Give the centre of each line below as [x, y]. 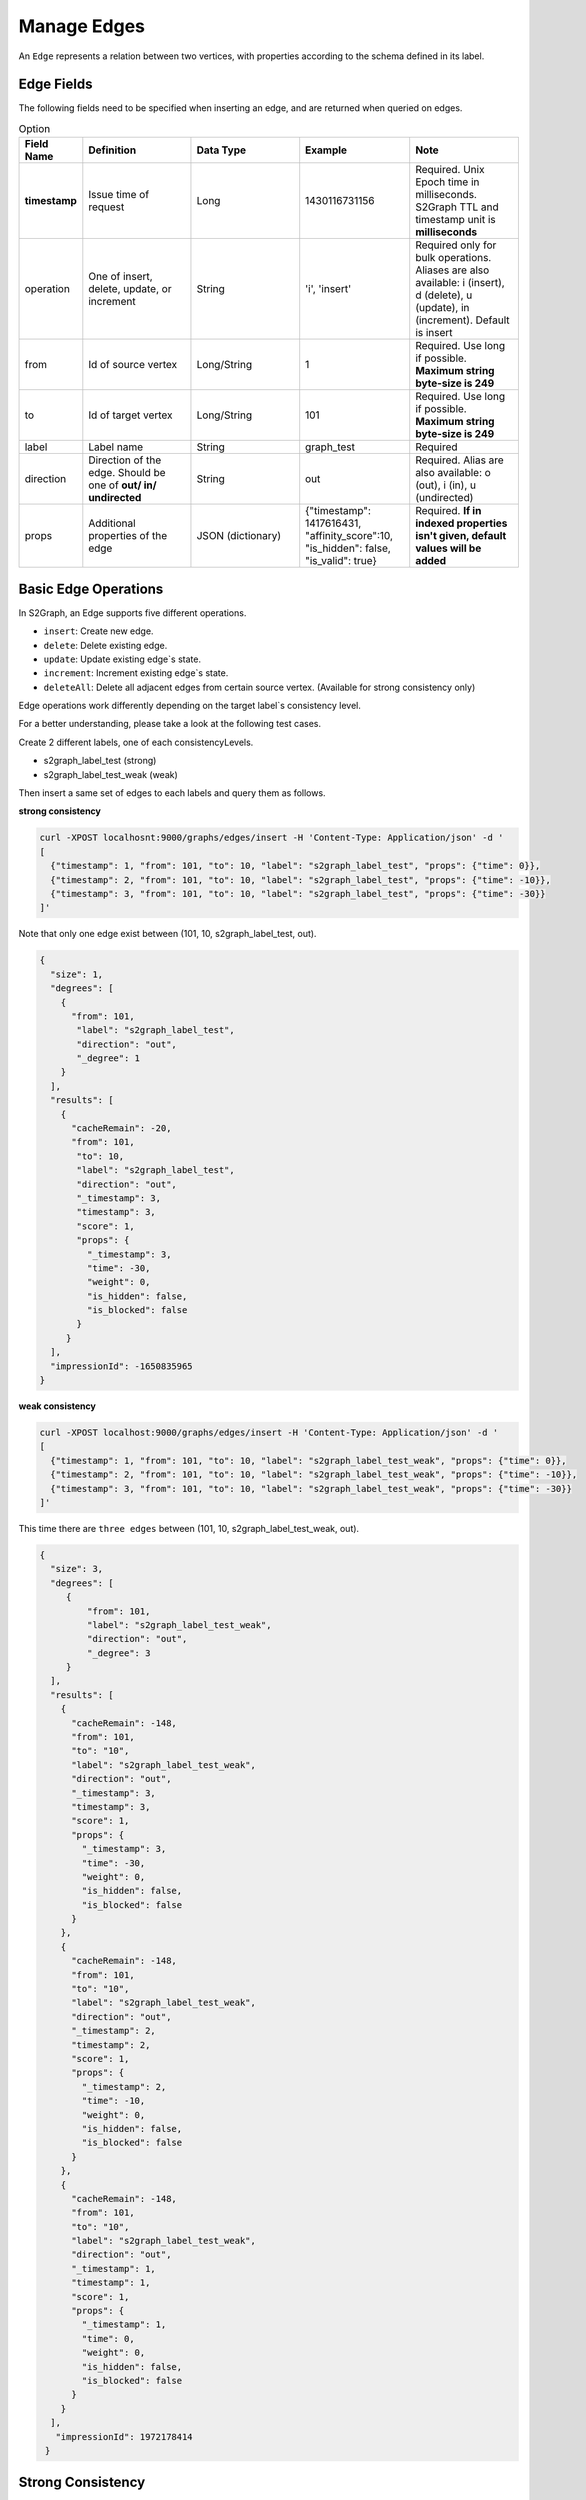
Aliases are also [452, 270]
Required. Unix [450, 170]
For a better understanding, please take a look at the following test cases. [170, 724]
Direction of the [125, 460]
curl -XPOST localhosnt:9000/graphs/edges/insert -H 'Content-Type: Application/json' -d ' [271, 838]
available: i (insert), [460, 283]
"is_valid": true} [341, 561]
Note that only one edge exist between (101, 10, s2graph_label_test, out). [167, 934]
